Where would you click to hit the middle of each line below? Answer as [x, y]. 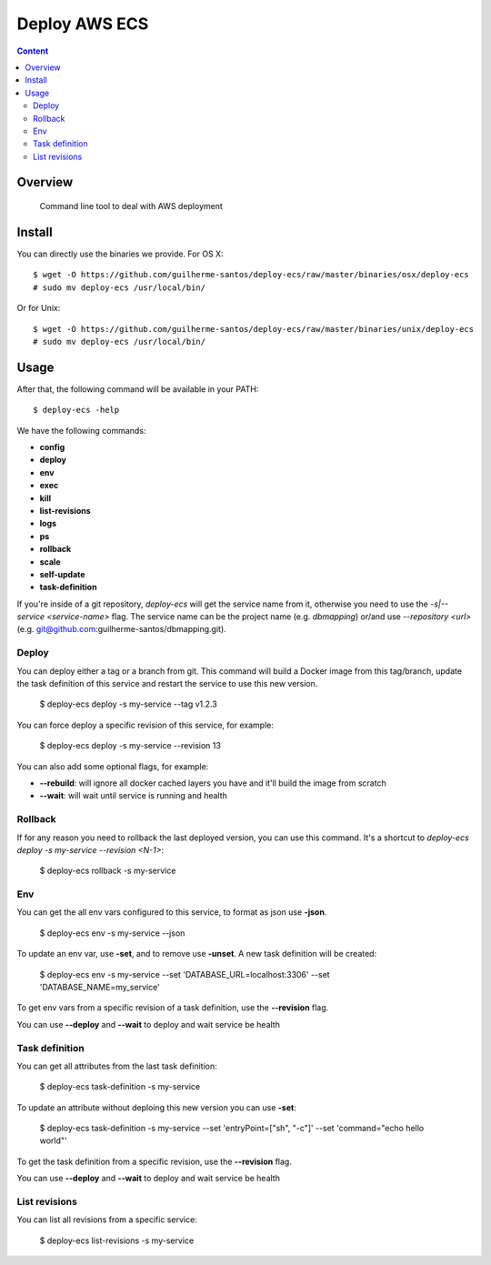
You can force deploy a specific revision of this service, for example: [145, 725]
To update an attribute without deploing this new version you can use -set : [157, 1107]
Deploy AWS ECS [83, 24]
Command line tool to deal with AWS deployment [131, 206]
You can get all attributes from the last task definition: [117, 1066]
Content [33, 51]
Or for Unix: [39, 308]
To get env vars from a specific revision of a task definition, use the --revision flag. [173, 1008]
